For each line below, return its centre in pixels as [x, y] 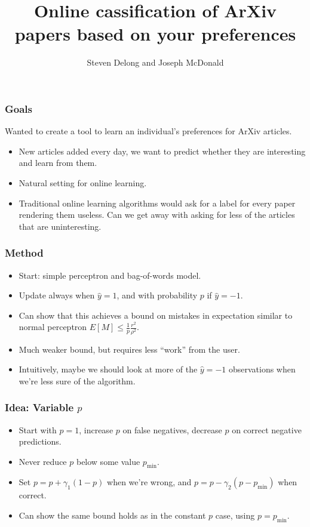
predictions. [40, 441]
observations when [262, 369]
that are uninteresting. [60, 226]
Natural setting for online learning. [83, 182]
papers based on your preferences [155, 34]
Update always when [57, 295]
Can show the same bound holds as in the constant [112, 515]
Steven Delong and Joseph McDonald [155, 62]
